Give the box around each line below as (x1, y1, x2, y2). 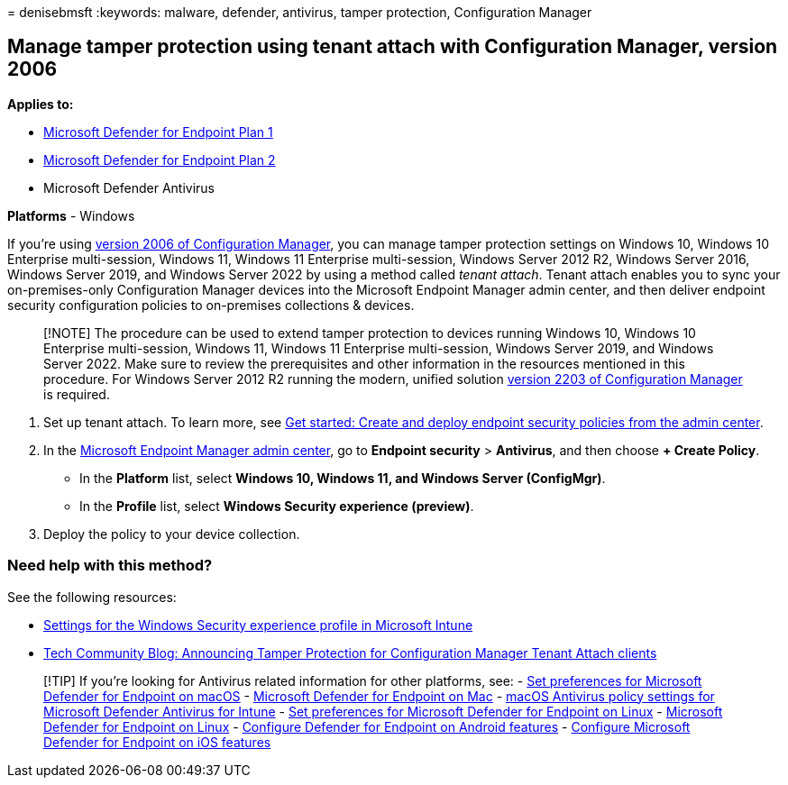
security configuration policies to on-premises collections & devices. (7, 297, 415, 313)
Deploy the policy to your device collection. (43, 525, 300, 542)
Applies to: (7, 96, 74, 112)
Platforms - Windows (7, 207, 135, 224)
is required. (43, 386, 110, 402)
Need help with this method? (7, 556, 213, 575)
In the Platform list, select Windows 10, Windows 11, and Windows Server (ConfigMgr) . (79, 470, 606, 486)
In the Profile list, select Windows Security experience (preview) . (79, 497, 474, 514)
